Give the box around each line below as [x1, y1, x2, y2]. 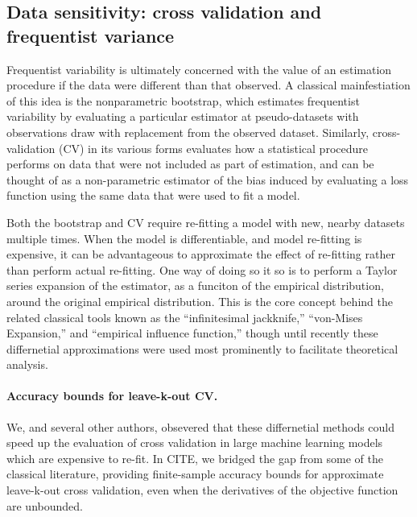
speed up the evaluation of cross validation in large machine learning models [6, 434, 383, 451]
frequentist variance [6, 23, 175, 48]
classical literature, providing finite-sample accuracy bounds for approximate [6, 465, 384, 482]
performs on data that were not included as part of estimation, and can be [6, 155, 374, 172]
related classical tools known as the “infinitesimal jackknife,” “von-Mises [6, 308, 363, 325]
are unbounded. [6, 497, 83, 514]
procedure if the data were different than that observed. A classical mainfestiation [6, 77, 411, 93]
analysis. [6, 356, 48, 373]
